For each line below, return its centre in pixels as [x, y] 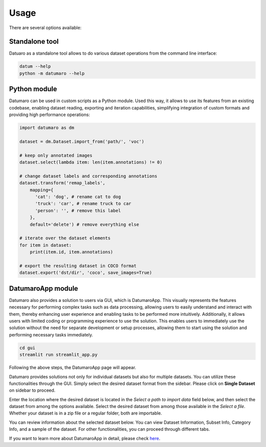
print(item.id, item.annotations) [71, 252]
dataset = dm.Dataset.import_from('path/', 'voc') [82, 141]
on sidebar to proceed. [32, 390]
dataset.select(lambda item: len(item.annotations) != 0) [91, 162]
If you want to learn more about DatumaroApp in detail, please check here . [85, 438]
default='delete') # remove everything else [84, 224]
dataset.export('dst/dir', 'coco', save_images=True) [86, 273]
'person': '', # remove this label [78, 210]
